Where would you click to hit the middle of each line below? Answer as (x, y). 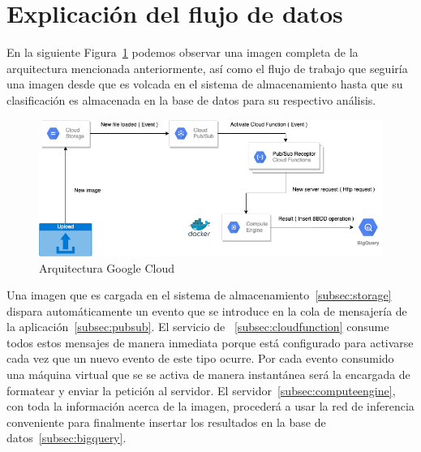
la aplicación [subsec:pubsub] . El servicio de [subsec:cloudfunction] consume (198, 327)
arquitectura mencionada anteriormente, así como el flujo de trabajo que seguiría (207, 68)
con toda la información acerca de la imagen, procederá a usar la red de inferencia (210, 406)
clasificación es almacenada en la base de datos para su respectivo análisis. (191, 99)
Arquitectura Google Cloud (107, 267)
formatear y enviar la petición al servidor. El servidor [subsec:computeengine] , (201, 390)
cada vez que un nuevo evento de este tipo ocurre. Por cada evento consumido (200, 358)
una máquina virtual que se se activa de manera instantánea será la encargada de (208, 375)
